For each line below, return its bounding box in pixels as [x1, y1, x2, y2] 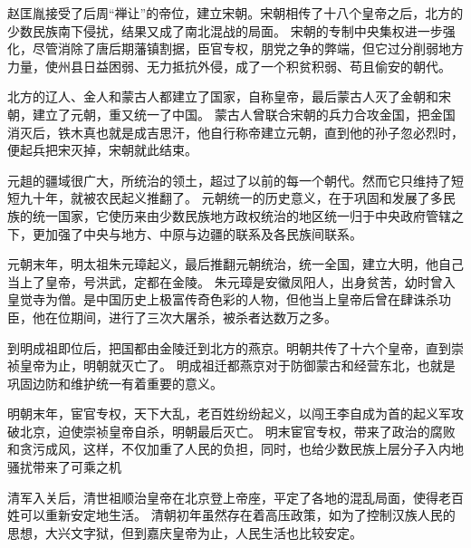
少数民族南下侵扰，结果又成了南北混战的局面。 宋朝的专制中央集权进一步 [7, 21, 443, 40]
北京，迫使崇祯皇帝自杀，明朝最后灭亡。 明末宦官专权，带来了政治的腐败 [19, 421, 456, 440]
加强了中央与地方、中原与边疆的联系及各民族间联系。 [44, 224, 362, 243]
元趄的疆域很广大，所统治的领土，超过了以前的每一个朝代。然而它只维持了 [7, 170, 451, 189]
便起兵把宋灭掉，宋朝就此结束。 [7, 140, 197, 159]
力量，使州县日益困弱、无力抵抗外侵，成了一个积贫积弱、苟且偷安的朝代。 [7, 56, 451, 75]
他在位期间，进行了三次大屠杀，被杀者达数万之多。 [32, 307, 337, 326]
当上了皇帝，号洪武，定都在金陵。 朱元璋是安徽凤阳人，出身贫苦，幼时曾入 [7, 272, 456, 291]
